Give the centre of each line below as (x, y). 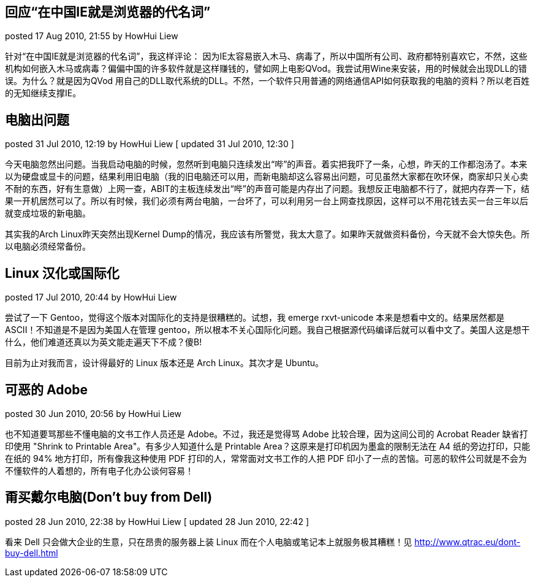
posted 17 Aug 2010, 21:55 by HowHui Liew (92, 36)
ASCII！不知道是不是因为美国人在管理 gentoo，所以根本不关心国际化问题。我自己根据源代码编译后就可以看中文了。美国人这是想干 (267, 330)
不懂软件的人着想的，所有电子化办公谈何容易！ (99, 470)
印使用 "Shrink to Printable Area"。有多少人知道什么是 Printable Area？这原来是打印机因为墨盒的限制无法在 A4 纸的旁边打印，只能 (268, 446)
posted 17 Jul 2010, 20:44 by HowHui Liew (91, 297)
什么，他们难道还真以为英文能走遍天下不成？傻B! (104, 342)
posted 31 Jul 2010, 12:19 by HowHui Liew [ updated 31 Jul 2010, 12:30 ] (150, 144)
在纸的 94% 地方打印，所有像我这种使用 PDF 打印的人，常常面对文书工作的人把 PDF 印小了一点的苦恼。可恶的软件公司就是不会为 (266, 458)
